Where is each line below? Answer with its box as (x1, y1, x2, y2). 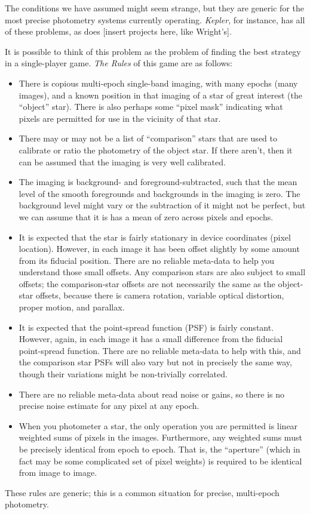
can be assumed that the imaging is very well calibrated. (19, 155, 226, 168)
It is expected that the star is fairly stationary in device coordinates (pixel (19, 230, 291, 243)
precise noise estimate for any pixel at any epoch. (19, 399, 199, 412)
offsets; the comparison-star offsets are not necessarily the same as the (19, 277, 275, 290)
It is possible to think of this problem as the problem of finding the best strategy (5, 45, 301, 57)
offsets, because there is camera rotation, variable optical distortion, (35, 289, 284, 301)
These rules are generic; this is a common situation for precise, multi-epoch (5, 486, 280, 498)
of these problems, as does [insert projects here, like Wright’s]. (5, 25, 232, 38)
